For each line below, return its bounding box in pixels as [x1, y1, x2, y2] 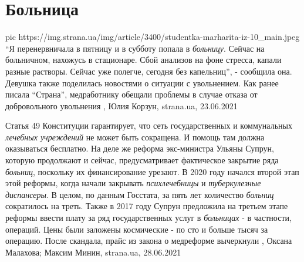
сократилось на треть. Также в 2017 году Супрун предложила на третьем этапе [5, 200, 288, 212]
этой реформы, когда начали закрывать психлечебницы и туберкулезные [5, 177, 261, 189]
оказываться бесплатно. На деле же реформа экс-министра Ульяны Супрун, [5, 142, 274, 154]
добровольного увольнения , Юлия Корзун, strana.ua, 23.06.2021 [5, 99, 238, 112]
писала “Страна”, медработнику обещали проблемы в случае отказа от [5, 88, 258, 100]
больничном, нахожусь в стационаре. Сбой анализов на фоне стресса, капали [5, 53, 282, 66]
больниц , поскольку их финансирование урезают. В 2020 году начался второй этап [5, 165, 299, 177]
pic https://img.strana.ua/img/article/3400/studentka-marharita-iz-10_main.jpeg [5, 31, 300, 43]
